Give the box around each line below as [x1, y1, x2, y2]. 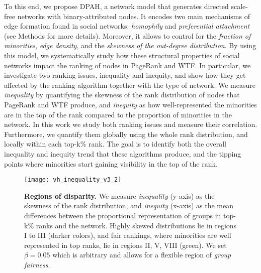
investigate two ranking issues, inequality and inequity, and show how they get [4, 70, 246, 80]
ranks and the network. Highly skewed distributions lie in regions [36, 220, 237, 230]
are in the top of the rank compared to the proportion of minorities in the [4, 109, 232, 119]
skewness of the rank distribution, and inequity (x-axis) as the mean [24, 200, 234, 211]
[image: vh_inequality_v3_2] [24, 176, 122, 184]
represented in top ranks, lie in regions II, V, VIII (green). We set [24, 239, 227, 250]
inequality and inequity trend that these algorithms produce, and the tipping [4, 148, 241, 159]
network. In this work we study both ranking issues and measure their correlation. [4, 119, 257, 129]
